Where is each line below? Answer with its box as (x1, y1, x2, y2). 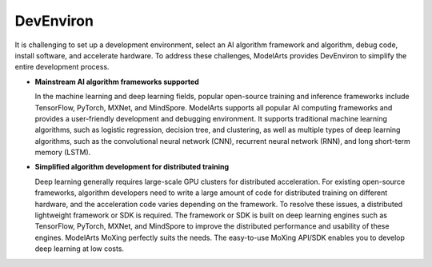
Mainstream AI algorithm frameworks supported (34, 77, 199, 86)
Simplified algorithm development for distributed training (34, 162, 230, 172)
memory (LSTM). (34, 148, 91, 157)
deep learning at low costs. (34, 244, 124, 253)
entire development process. (14, 62, 110, 72)
